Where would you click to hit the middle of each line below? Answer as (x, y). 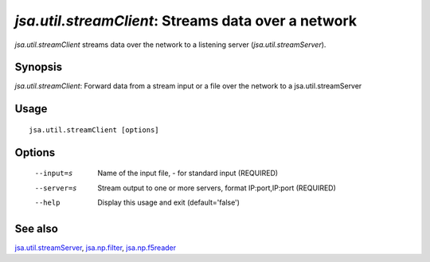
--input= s (54, 174)
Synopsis (39, 67)
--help (47, 203)
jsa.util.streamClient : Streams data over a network (186, 21)
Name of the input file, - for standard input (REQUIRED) (188, 173)
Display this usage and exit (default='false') (169, 202)
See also (37, 228)
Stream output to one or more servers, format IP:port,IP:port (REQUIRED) (217, 188)
